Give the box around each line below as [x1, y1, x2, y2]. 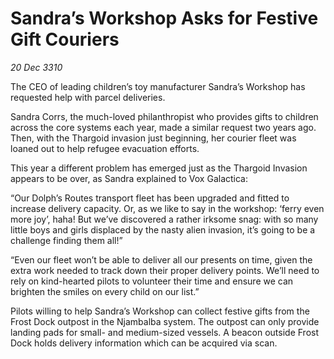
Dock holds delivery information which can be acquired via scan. [10, 337, 278, 349]
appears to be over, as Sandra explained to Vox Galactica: [10, 172, 248, 184]
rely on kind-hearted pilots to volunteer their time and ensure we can [10, 275, 294, 287]
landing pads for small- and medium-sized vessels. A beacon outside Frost [10, 326, 319, 338]
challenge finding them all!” [10, 234, 123, 246]
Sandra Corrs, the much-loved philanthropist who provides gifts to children [10, 110, 319, 122]
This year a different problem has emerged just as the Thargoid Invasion [10, 162, 308, 174]
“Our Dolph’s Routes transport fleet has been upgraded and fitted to [10, 192, 290, 204]
